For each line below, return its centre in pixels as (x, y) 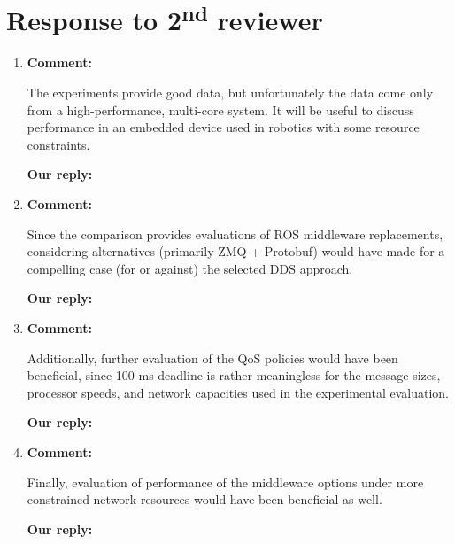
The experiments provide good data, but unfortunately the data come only (230, 93)
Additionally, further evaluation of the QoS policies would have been (212, 357)
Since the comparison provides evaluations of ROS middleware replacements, (235, 233)
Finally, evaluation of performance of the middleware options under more (225, 482)
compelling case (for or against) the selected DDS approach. (190, 268)
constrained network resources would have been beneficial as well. (204, 499)
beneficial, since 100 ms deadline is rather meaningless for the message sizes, (234, 375)
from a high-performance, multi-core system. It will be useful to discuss (220, 109)
